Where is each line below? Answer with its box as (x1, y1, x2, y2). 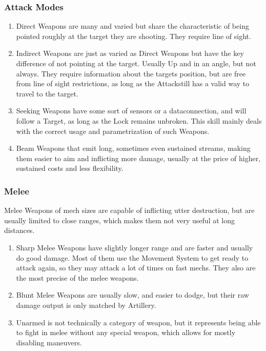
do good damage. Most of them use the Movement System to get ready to (16, 252, 249, 263)
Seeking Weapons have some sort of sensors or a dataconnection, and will (16, 105, 247, 116)
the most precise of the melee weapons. (16, 272, 139, 283)
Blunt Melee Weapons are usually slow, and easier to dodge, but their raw (16, 289, 249, 300)
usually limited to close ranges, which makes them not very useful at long (4, 215, 235, 225)
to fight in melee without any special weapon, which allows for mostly (16, 327, 236, 338)
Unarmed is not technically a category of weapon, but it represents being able (16, 317, 261, 327)
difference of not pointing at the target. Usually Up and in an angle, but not (16, 58, 256, 68)
